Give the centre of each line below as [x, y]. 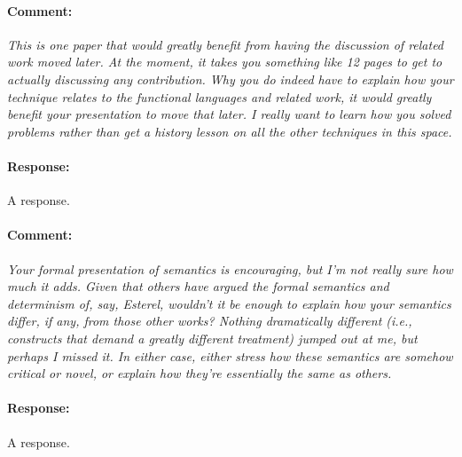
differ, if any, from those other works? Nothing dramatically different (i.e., [210, 321]
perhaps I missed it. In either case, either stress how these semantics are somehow [230, 355]
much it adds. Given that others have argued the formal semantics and [198, 286]
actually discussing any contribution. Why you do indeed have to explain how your [231, 79]
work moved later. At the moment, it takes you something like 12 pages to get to [225, 62]
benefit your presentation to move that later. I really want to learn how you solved [229, 114]
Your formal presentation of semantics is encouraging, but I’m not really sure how [230, 268]
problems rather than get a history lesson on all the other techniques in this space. [230, 131]
